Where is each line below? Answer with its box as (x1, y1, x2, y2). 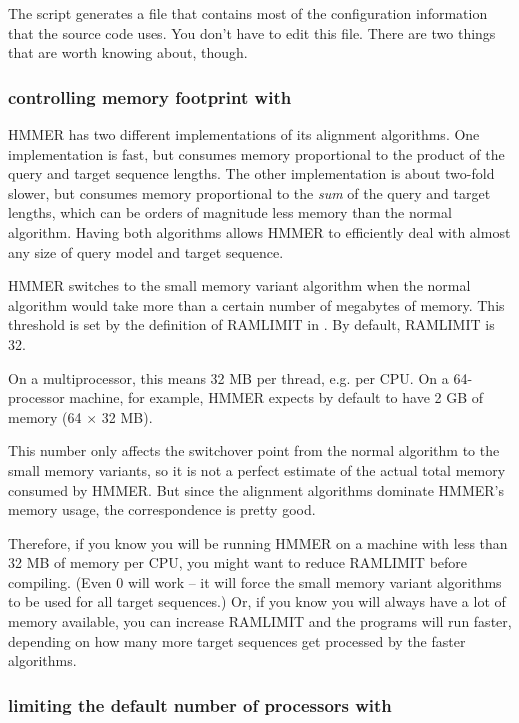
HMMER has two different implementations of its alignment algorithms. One (8, 124, 480, 144)
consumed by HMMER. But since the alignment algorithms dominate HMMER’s (8, 479, 504, 500)
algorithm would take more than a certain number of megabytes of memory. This (8, 294, 505, 315)
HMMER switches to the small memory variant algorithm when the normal (8, 275, 471, 296)
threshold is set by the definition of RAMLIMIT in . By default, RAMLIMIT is (8, 314, 495, 335)
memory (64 (8, 406, 82, 427)
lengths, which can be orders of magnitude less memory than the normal (8, 202, 452, 223)
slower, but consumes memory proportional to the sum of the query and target (8, 182, 491, 203)
